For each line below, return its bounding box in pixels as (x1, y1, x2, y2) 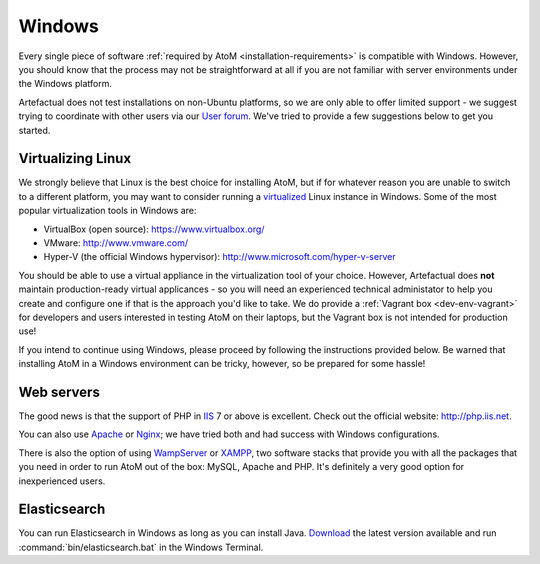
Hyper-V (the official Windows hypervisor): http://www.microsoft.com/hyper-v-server (43, 251, 396, 263)
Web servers (18, 383, 100, 400)
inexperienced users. (18, 475, 106, 487)
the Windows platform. (18, 78, 112, 90)
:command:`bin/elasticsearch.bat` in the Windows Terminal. (18, 541, 264, 553)
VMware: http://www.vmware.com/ (43, 236, 189, 249)
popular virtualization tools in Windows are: (18, 205, 197, 217)
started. (18, 124, 51, 136)
